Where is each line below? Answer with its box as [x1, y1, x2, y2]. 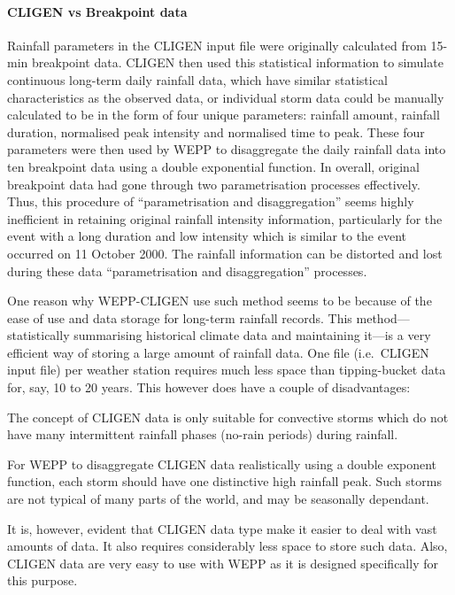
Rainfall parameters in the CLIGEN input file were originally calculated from [7, 35, 427, 54]
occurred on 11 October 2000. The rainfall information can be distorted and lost [7, 243, 443, 262]
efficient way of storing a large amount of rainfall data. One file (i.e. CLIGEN [7, 343, 429, 361]
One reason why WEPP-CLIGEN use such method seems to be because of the [7, 291, 432, 310]
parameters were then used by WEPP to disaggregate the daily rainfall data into [7, 140, 446, 158]
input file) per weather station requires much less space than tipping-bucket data [7, 360, 446, 379]
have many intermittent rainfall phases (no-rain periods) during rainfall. [7, 425, 398, 444]
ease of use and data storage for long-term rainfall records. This [7, 308, 352, 327]
